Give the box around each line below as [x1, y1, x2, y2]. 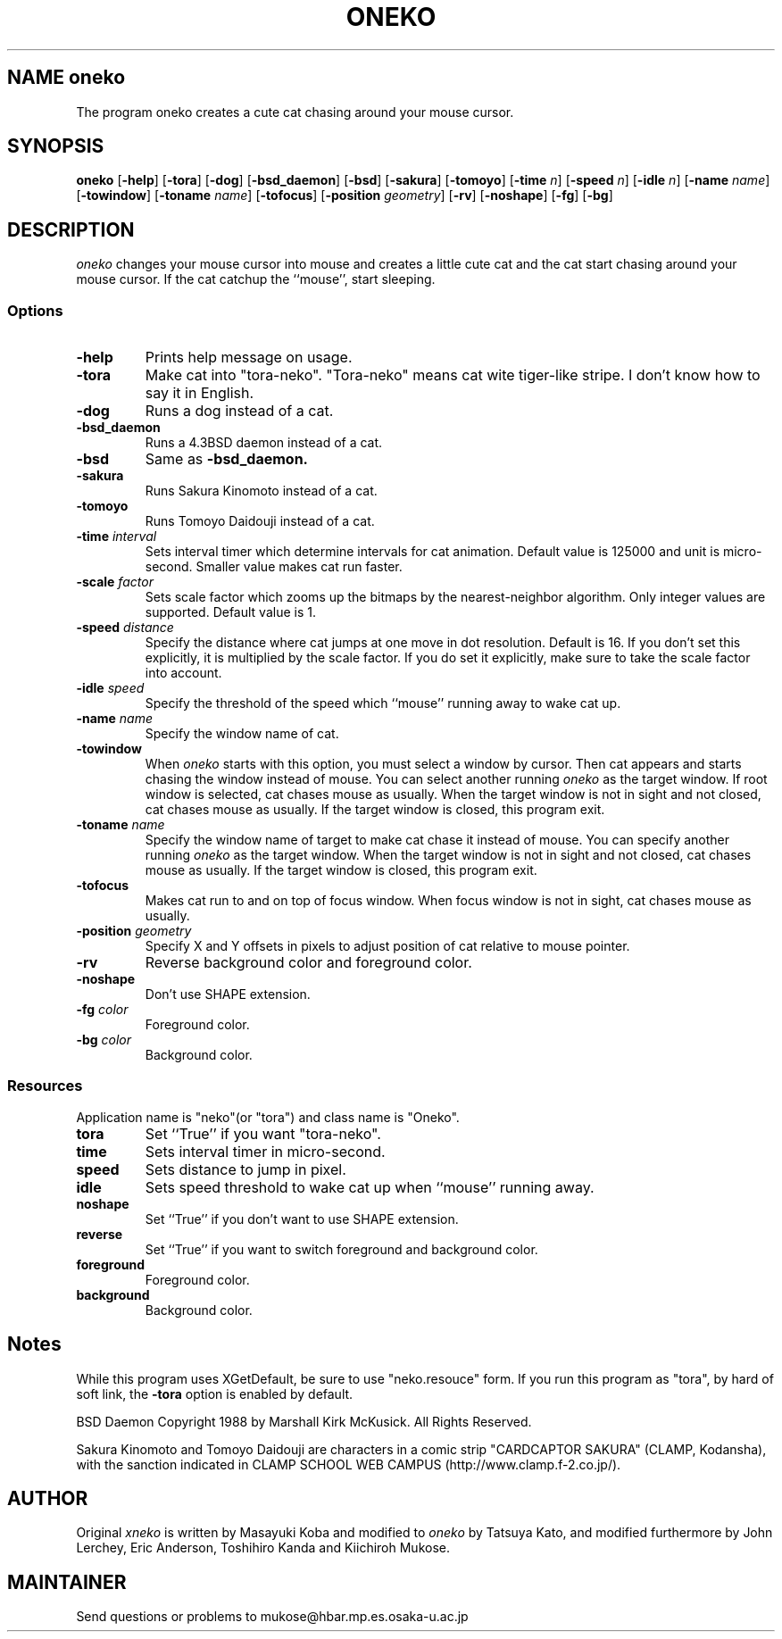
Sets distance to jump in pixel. [145, 1160, 346, 1178]
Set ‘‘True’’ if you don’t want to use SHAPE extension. [145, 1211, 459, 1227]
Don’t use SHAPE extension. [145, 986, 311, 1003]
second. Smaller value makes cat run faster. [145, 559, 403, 575]
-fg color [76, 1002, 129, 1018]
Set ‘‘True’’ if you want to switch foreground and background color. [145, 1241, 538, 1257]
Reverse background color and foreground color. [145, 953, 472, 972]
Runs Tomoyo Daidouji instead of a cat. [145, 513, 375, 529]
